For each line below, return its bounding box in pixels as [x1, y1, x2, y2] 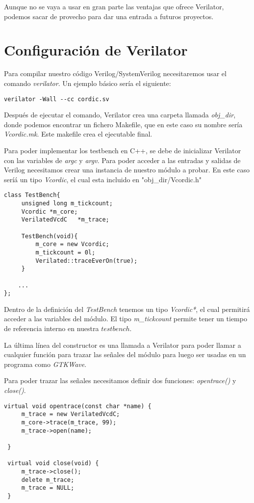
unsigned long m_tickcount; [21, 199, 113, 207]
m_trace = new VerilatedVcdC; [21, 411, 120, 418]
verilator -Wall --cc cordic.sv [4, 95, 109, 103]
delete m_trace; [21, 476, 75, 483]
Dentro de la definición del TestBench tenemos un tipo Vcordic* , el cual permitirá [4, 304, 250, 314]
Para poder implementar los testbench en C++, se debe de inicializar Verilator [4, 145, 241, 155]
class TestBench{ [4, 192, 60, 199]
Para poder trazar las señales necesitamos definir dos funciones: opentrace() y [4, 375, 236, 386]
